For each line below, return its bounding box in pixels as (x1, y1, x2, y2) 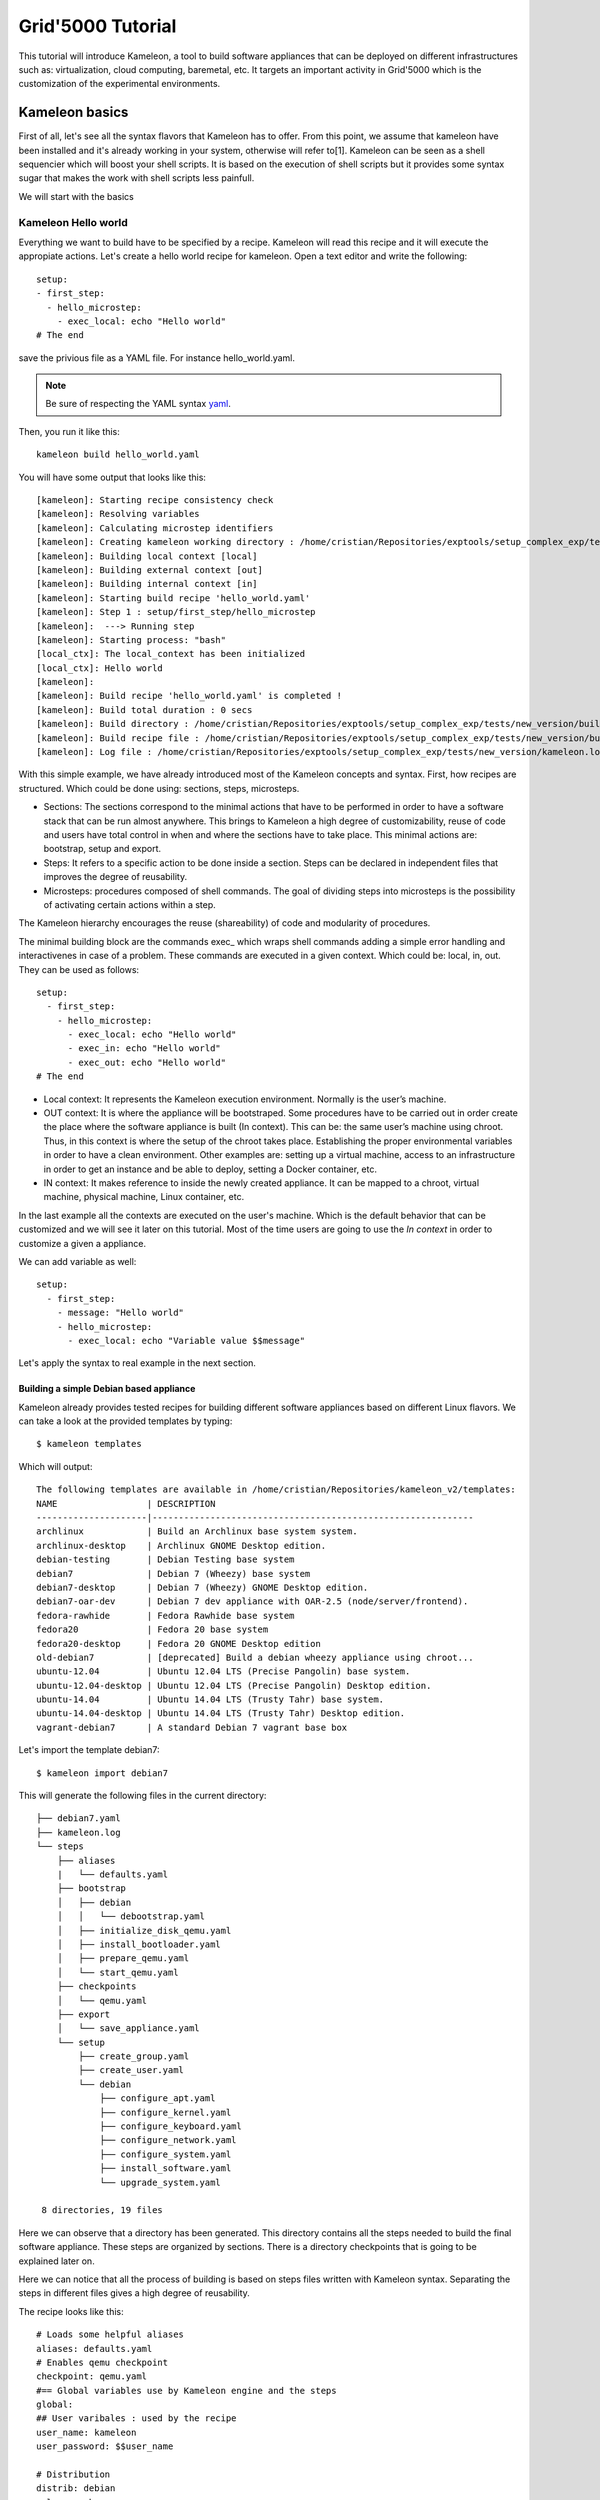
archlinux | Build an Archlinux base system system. (36, 1526, 359, 1537)
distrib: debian (36, 2483, 116, 2494)
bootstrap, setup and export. (43, 843, 162, 855)
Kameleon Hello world (18, 215, 129, 229)
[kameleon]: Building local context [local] (36, 550, 259, 562)
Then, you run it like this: (18, 425, 120, 437)
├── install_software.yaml (99, 2163, 232, 2174)
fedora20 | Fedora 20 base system (36, 1624, 269, 1635)
